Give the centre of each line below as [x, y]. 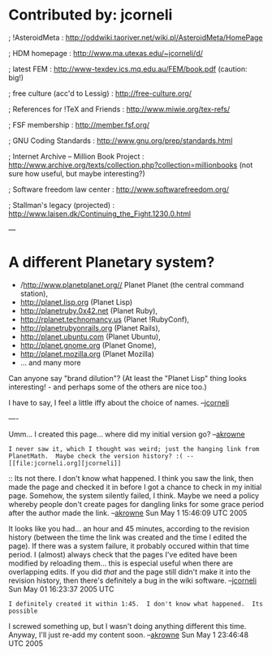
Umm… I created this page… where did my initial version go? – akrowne [127, 434]
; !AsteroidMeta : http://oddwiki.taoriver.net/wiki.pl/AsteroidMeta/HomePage [136, 37]
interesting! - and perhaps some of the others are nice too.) [108, 387]
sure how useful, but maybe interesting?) [77, 173]
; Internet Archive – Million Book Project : [76, 156]
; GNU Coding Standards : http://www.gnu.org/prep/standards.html [121, 141]
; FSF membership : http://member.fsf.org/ [79, 124]
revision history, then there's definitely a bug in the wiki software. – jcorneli [133, 580]
